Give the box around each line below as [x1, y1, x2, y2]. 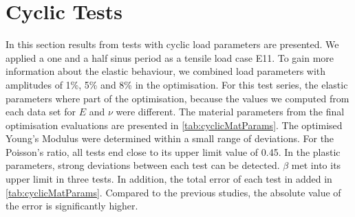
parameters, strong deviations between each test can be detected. [6, 158, 280, 172]
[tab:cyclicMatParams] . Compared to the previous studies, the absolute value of [6, 185, 341, 199]
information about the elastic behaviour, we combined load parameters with [6, 64, 326, 78]
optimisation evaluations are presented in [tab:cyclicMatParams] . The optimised [6, 117, 343, 132]
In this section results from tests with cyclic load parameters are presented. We [6, 37, 339, 52]
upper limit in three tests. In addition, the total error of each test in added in [6, 172, 332, 186]
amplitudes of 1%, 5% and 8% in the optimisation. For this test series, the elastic [6, 77, 348, 91]
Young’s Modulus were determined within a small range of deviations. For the [6, 131, 334, 146]
